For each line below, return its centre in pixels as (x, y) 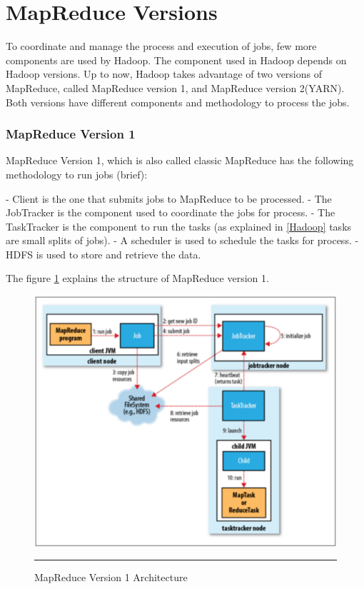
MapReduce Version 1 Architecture (111, 577)
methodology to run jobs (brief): (77, 174)
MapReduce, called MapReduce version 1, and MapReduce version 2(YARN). (175, 87)
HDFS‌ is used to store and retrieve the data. (103, 254)
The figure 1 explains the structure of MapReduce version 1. (137, 278)
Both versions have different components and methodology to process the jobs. (178, 102)
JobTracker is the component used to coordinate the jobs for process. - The (171, 212)
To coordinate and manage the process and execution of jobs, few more (161, 46)
